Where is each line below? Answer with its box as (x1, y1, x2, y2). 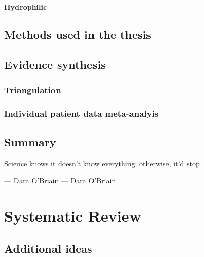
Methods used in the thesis (4, 26, 151, 42)
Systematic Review (4, 205, 141, 226)
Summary (4, 133, 57, 149)
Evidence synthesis (4, 56, 106, 72)
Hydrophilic (4, 1, 47, 12)
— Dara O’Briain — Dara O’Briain (4, 175, 116, 186)
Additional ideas (4, 240, 92, 256)
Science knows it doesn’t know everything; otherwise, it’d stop (4, 157, 200, 168)
